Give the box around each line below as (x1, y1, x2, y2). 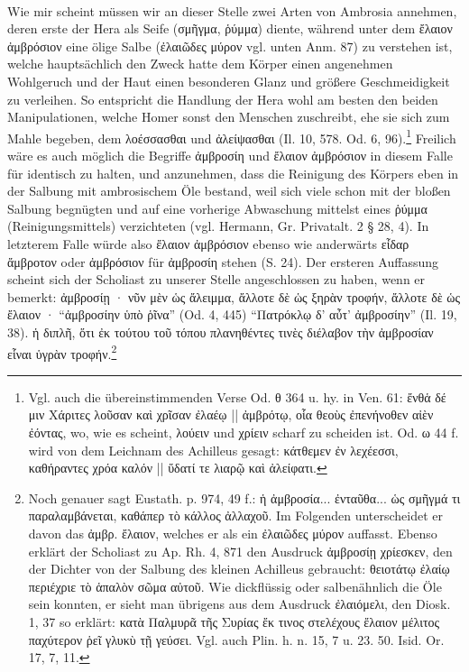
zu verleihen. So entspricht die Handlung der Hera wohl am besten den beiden (7, 89, 438, 108)
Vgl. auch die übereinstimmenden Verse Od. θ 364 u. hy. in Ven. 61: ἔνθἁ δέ (28, 387, 446, 406)
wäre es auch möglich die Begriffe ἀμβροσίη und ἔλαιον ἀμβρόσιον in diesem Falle (7, 146, 453, 164)
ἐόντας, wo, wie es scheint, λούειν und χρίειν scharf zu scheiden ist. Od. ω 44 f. (28, 422, 459, 441)
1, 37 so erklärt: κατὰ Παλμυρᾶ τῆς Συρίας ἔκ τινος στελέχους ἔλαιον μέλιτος (28, 612, 440, 631)
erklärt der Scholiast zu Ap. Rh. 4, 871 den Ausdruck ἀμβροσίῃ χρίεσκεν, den (28, 541, 453, 560)
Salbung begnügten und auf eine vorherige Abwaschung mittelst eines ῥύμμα (7, 198, 428, 217)
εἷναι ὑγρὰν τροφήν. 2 (7, 341, 117, 363)
